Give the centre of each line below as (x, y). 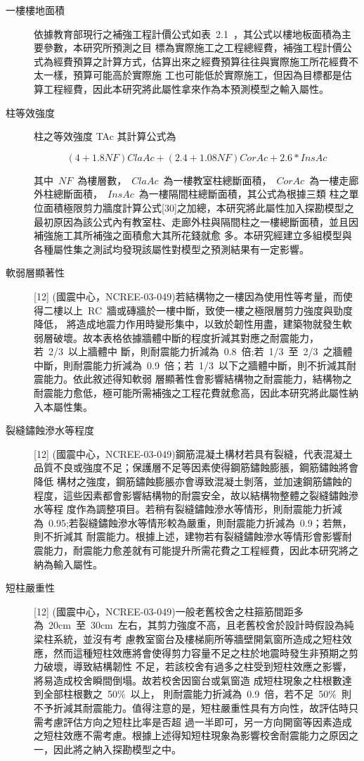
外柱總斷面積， (68, 194)
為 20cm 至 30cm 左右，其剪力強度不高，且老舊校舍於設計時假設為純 (194, 625)
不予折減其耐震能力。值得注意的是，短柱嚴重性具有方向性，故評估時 (191, 707)
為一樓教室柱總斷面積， (217, 180)
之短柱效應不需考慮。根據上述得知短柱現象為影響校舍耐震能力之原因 (191, 735)
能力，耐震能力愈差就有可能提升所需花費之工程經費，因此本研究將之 (201, 550)
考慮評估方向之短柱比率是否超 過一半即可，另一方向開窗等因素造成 (197, 721)
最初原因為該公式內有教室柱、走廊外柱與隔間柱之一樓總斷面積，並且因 (196, 221)
